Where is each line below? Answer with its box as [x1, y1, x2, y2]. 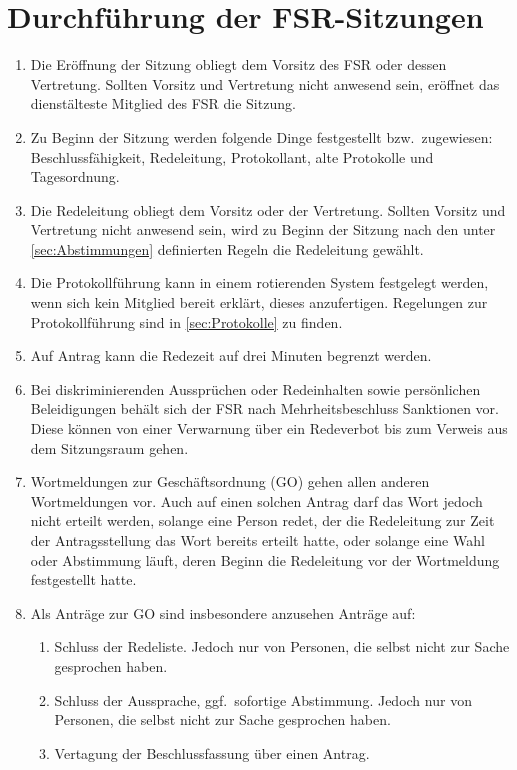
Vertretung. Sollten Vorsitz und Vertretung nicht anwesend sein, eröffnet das [30, 73, 500, 94]
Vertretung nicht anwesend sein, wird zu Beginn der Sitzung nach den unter [30, 219, 496, 240]
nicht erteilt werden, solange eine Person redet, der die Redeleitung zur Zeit [30, 510, 495, 531]
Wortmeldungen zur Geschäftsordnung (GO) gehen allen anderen [30, 471, 430, 492]
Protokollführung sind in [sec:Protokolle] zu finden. [30, 311, 343, 332]
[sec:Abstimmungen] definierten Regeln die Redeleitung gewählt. [30, 238, 424, 259]
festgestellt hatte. [30, 569, 137, 590]
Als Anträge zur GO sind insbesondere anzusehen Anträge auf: [30, 602, 416, 623]
